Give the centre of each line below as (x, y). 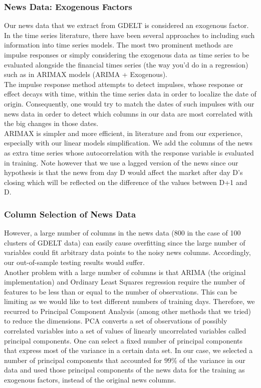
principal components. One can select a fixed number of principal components (123, 340)
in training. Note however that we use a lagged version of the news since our (121, 162)
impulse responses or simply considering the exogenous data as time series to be (127, 54)
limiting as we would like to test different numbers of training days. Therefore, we (129, 301)
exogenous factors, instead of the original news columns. (90, 380)
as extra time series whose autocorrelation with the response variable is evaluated (129, 152)
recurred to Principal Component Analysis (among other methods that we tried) (128, 311)
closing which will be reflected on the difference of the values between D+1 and (126, 182)
